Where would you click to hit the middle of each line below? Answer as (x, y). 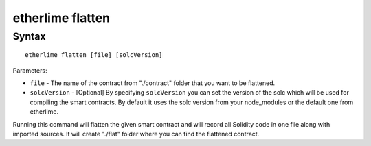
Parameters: (30, 70)
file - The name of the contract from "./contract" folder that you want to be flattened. (153, 83)
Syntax (29, 36)
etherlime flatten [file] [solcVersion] (94, 55)
